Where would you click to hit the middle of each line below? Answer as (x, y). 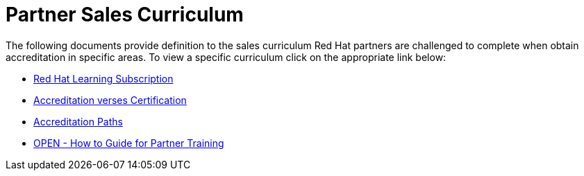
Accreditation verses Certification (110, 100)
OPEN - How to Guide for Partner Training (129, 143)
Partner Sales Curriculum (125, 15)
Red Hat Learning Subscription (103, 78)
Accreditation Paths (78, 121)
